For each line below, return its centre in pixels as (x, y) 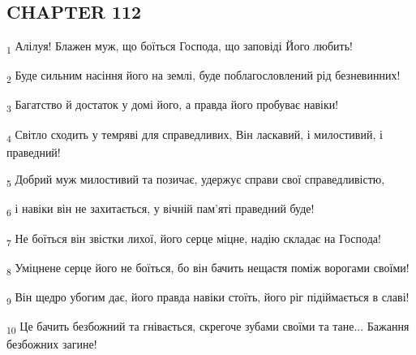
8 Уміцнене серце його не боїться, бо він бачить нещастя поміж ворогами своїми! (208, 268)
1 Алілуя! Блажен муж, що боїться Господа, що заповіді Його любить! (180, 47)
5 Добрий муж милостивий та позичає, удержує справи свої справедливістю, (196, 180)
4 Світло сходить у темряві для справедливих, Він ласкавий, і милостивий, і (195, 135)
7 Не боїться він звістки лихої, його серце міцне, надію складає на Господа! (194, 239)
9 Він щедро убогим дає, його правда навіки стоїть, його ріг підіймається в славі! (208, 297)
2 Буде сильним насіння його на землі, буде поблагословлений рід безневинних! (204, 76)
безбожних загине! (52, 344)
